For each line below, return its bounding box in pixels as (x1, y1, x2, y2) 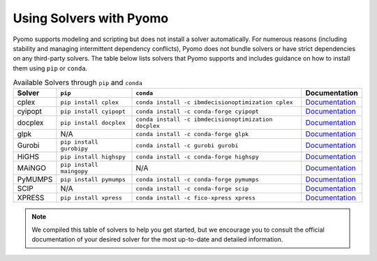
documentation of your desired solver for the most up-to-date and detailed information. (31, 235, 283, 244)
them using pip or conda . (13, 64, 88, 73)
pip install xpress (60, 194, 122, 202)
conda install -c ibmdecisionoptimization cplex (135, 98, 293, 106)
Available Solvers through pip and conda (13, 77, 143, 87)
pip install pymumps (60, 175, 126, 183)
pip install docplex (60, 119, 126, 126)
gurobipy (60, 145, 89, 153)
